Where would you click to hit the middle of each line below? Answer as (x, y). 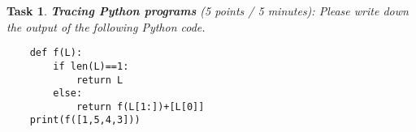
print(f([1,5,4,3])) (85, 120)
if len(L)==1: (91, 66)
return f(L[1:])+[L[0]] (140, 106)
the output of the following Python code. (106, 26)
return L (100, 80)
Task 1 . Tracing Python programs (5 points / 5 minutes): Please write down (208, 11)
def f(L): (56, 53)
